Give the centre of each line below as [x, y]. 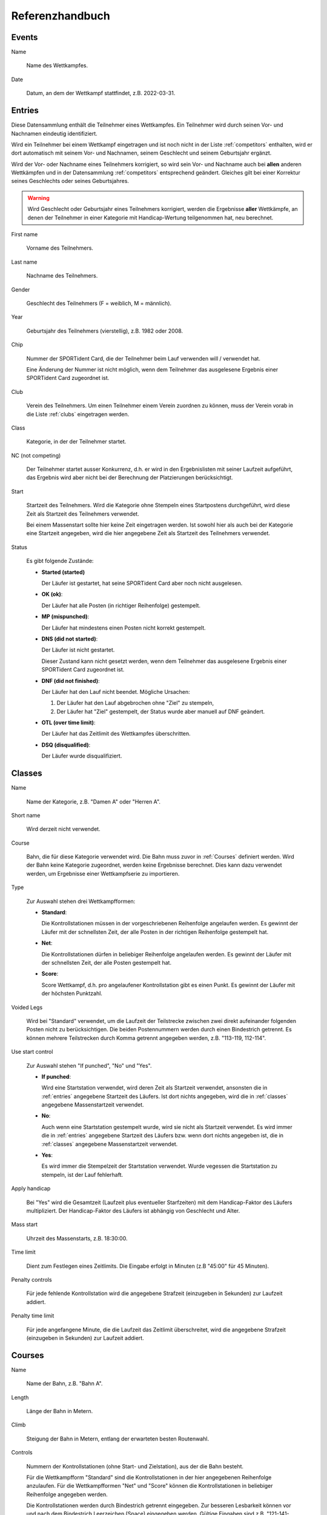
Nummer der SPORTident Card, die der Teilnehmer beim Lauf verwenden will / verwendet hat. [143, 358]
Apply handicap [31, 1188]
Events [25, 37]
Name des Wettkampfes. [57, 65]
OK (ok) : [52, 594]
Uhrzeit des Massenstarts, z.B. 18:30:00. [77, 1238]
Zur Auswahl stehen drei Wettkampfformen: [81, 901]
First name [25, 235]
